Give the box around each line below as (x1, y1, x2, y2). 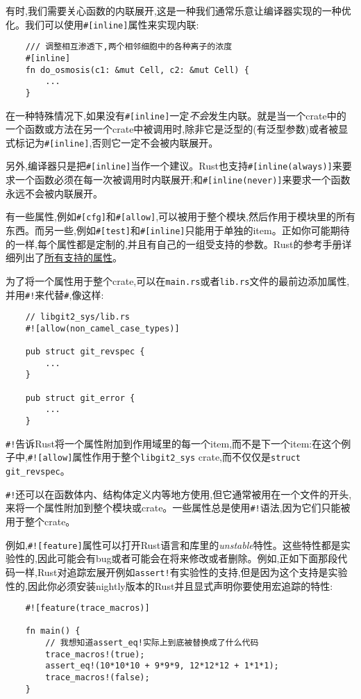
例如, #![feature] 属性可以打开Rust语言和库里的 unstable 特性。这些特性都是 (6, 537, 341, 552)
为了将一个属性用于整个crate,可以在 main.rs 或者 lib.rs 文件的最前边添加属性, (6, 273, 350, 288)
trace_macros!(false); (45, 673, 150, 683)
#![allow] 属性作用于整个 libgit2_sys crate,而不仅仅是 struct (27, 450, 301, 464)
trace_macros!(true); (45, 649, 145, 659)
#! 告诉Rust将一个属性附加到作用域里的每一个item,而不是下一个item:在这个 (6, 436, 342, 450)
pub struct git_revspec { (25, 347, 145, 357)
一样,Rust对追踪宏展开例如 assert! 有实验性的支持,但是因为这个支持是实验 (15, 564, 348, 579)
